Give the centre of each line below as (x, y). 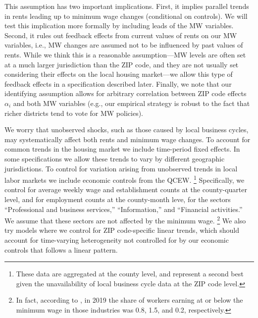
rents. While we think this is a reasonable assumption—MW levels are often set (125, 54)
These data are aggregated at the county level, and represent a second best (130, 274)
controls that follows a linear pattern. (61, 249)
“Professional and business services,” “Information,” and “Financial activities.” (124, 209)
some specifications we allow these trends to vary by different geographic (115, 158)
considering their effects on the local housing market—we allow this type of (119, 74)
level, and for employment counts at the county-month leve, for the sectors (118, 199)
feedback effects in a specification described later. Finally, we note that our (118, 83)
